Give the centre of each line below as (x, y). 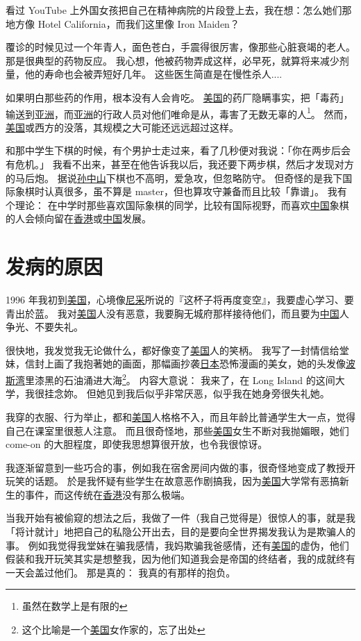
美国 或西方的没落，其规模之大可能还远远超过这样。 (122, 127)
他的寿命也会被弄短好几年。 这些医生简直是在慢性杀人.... (153, 74)
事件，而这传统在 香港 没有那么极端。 (107, 494)
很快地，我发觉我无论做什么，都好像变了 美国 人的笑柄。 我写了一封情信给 (173, 350)
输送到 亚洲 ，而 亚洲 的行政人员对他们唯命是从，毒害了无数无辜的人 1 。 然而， (179, 113)
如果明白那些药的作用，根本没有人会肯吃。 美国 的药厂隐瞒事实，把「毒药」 (177, 97)
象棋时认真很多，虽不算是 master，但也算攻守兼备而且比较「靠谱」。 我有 (181, 191)
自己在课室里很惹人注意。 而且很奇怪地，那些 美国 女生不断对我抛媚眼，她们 (177, 430)
